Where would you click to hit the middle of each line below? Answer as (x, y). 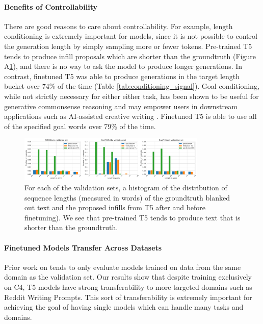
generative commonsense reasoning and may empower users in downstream (121, 106)
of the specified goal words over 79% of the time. (80, 126)
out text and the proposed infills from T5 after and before (115, 207)
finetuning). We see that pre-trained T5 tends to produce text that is (133, 217)
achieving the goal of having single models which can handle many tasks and (124, 307)
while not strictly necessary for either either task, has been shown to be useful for (131, 96)
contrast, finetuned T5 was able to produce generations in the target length (122, 76)
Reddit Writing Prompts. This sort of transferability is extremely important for (128, 297)
